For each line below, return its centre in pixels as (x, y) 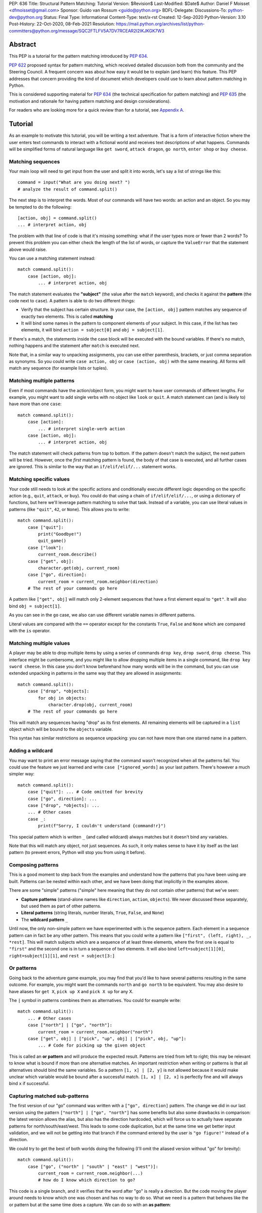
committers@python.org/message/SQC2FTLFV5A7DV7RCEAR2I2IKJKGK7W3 (87, 31)
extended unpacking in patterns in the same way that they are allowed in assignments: (95, 673)
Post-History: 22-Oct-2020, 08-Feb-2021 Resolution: (62, 24)
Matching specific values (39, 479)
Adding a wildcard (31, 751)
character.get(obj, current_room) (79, 568)
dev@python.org (26, 17)
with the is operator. (30, 631)
